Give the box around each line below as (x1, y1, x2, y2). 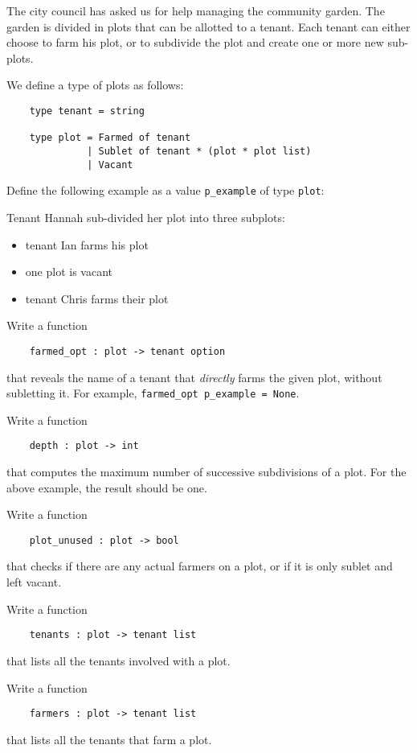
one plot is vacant (25, 263, 112, 280)
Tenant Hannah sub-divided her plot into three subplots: (6, 208, 285, 225)
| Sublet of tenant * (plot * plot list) (87, 145, 312, 157)
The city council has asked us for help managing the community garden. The (6, 2, 385, 19)
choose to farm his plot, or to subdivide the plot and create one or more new (6, 34, 384, 51)
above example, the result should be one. (6, 479, 207, 496)
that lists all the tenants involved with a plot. (6, 652, 231, 669)
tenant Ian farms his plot (25, 236, 149, 253)
